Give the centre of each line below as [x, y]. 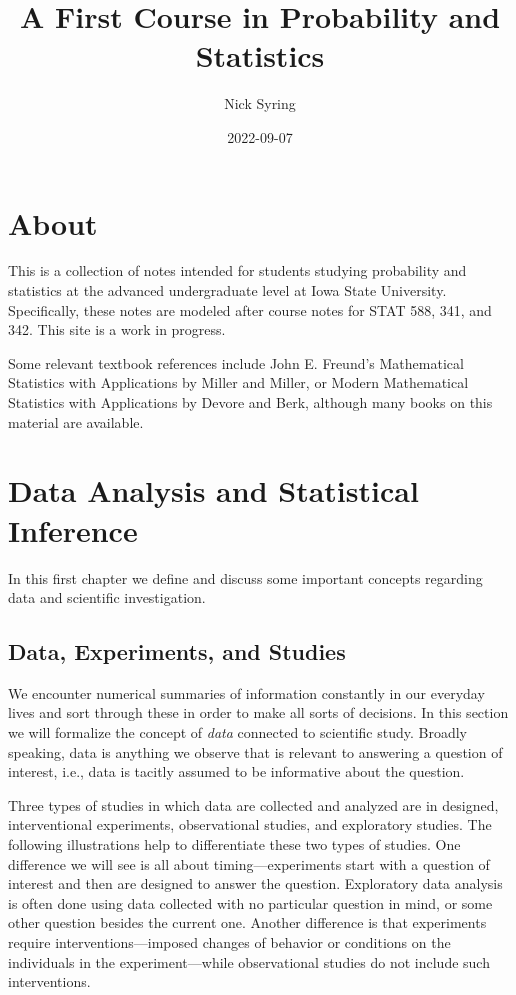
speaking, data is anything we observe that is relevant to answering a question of [255, 751]
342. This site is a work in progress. [117, 329]
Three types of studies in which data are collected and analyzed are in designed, [253, 804]
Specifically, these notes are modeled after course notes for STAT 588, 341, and [250, 309]
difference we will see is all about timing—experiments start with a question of [249, 863]
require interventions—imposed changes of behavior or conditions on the [229, 942]
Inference [73, 529]
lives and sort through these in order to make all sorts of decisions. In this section [258, 712]
